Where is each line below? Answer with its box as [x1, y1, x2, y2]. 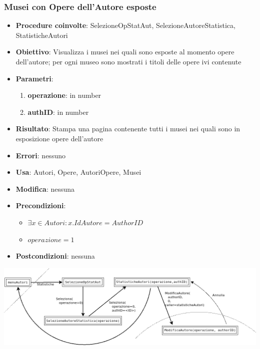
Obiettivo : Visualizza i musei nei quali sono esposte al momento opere [15, 46, 234, 57]
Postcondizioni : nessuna [15, 251, 95, 261]
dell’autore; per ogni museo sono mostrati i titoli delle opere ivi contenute [15, 56, 241, 66]
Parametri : [15, 73, 53, 83]
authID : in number [27, 106, 89, 117]
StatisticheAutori [15, 29, 68, 40]
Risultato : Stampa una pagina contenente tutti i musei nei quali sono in [15, 123, 240, 134]
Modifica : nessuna [15, 183, 75, 194]
